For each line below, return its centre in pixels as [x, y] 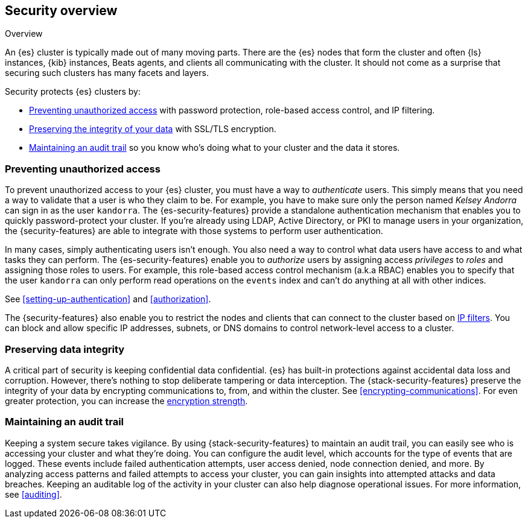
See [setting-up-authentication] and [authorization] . [108, 299]
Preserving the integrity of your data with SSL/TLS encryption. [153, 129]
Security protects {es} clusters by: [73, 92]
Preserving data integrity [65, 349]
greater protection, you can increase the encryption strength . [126, 401]
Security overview [61, 11]
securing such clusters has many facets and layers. [107, 73]
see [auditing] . [33, 494]
